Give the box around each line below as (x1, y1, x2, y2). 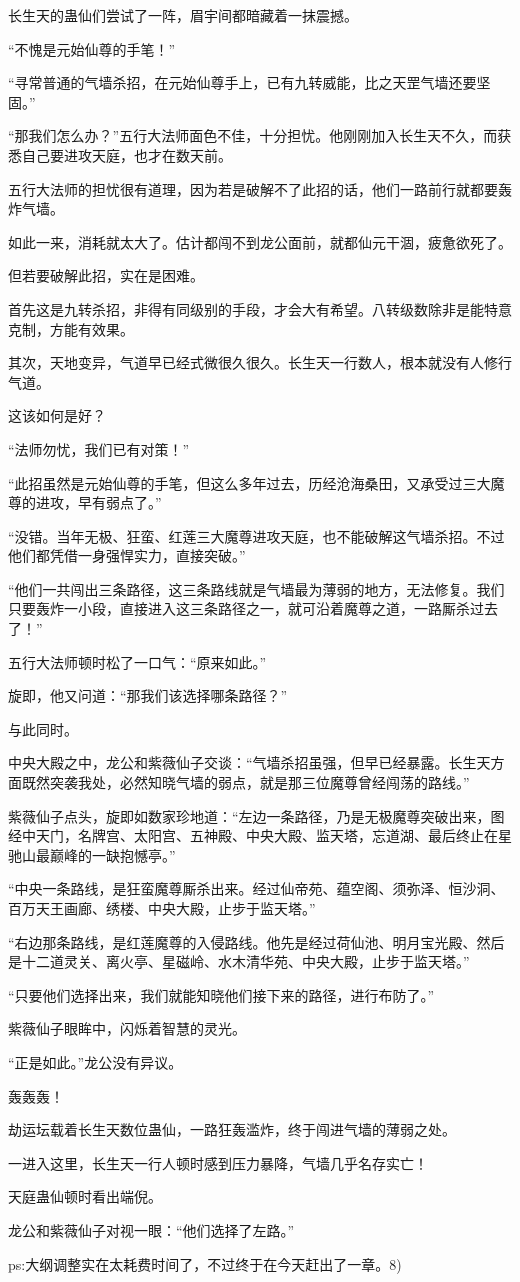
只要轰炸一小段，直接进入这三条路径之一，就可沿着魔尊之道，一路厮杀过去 (8, 598, 498, 619)
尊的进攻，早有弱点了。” (8, 492, 162, 513)
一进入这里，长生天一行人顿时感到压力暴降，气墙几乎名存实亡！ (8, 1152, 428, 1173)
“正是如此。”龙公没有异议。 (8, 1051, 183, 1072)
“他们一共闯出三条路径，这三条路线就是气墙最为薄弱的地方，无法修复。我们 (8, 578, 505, 599)
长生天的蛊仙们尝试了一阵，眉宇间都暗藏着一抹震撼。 (8, 5, 358, 25)
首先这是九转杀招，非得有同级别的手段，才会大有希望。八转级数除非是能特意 (8, 298, 512, 319)
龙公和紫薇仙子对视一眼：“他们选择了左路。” (8, 1219, 295, 1240)
